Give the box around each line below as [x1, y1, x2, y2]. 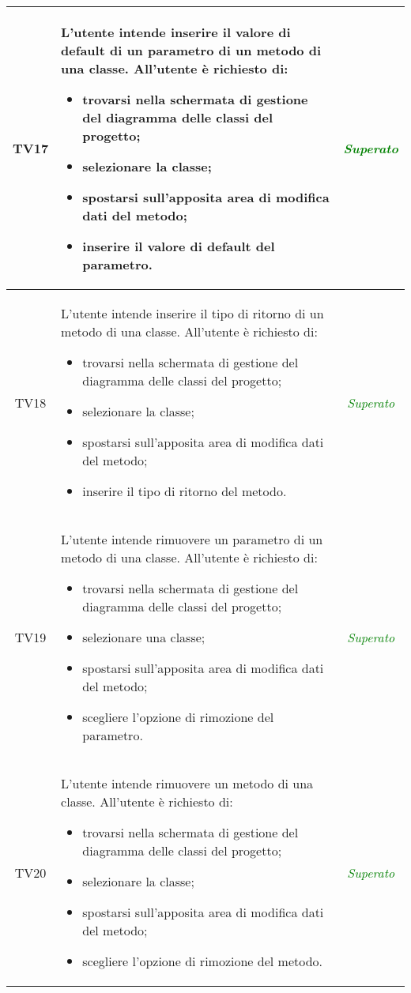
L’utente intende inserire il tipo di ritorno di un [61, 304, 324, 322]
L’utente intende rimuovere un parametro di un [61, 530, 323, 548]
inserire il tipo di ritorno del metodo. [82, 482, 287, 500]
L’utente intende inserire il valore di [61, 23, 291, 41]
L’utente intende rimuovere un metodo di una [61, 774, 314, 792]
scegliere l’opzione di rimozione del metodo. [82, 952, 323, 970]
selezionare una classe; [82, 628, 205, 646]
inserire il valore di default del [82, 237, 275, 255]
